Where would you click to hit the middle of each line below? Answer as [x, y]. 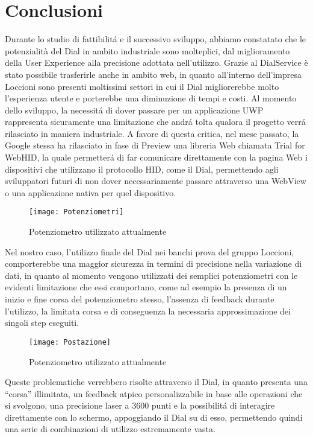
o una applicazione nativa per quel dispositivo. [91, 192]
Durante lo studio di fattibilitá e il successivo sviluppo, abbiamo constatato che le [156, 39]
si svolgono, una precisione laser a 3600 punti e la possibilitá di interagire [140, 405]
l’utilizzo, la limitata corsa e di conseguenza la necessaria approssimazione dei [148, 311]
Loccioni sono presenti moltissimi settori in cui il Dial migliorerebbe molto [142, 86]
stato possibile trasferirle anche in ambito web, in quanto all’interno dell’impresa [153, 74]
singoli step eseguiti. [42, 323]
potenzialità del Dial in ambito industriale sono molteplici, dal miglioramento [147, 50]
